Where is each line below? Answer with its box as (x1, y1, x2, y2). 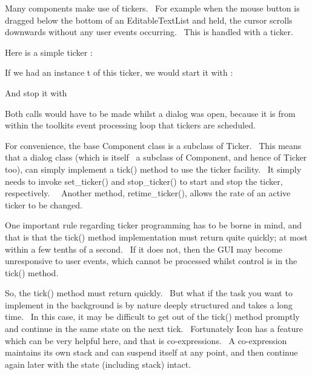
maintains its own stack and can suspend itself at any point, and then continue (5, 346, 298, 359)
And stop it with (5, 86, 67, 99)
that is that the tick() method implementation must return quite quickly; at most (5, 230, 308, 243)
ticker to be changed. (5, 198, 82, 211)
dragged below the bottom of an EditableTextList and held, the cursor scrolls (5, 13, 293, 26)
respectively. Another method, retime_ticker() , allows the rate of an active (5, 187, 291, 199)
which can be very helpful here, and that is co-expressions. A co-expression (5, 334, 287, 347)
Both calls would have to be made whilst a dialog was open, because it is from (5, 107, 296, 119)
